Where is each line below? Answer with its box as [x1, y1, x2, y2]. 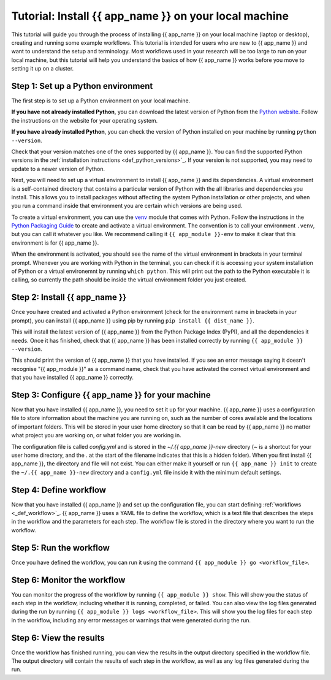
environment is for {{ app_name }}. [11, 239, 99, 246]
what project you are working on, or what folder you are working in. [11, 432, 182, 439]
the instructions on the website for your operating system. [11, 117, 158, 124]
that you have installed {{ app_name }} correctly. [11, 374, 134, 381]
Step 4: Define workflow [11, 484, 107, 495]
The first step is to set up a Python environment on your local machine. [11, 97, 191, 104]
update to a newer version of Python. [11, 165, 105, 172]
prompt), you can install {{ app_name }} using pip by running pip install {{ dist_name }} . [11, 316, 254, 324]
